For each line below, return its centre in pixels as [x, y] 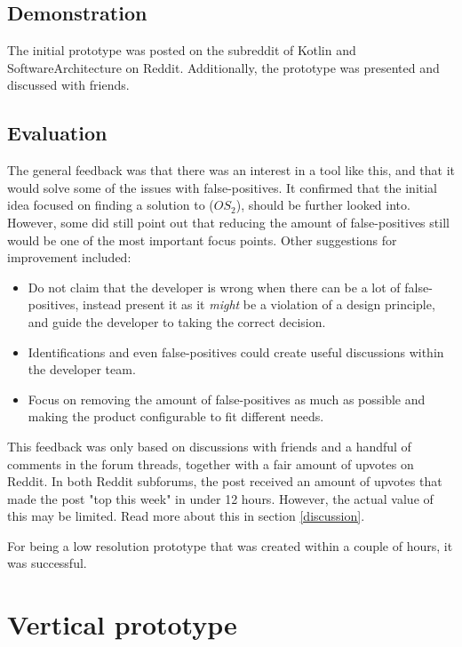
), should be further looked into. [323, 205]
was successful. [47, 563]
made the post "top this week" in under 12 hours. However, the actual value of [220, 498]
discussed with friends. [68, 85]
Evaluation [57, 133]
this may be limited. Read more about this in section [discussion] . [186, 516]
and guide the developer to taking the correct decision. [177, 321]
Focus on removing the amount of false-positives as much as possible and [227, 399]
